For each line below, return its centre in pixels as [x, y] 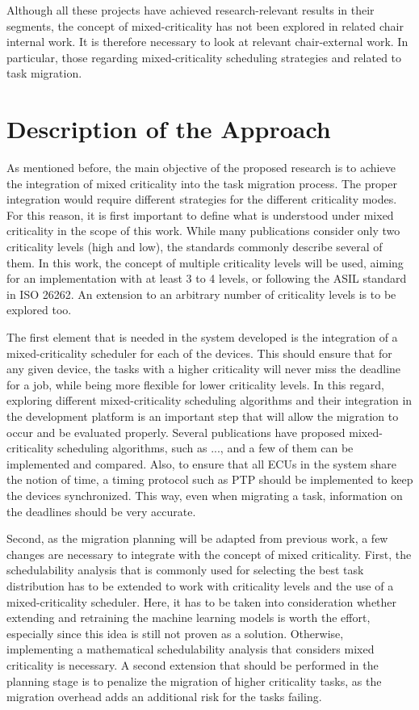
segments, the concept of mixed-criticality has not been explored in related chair [205, 25]
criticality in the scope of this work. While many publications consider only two [203, 231]
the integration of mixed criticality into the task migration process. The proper [202, 183]
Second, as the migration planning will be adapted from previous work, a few [197, 538]
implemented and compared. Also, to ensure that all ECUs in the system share [201, 463]
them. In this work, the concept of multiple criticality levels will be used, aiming [205, 262]
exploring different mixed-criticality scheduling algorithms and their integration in [209, 400]
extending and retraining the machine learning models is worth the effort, [189, 618]
